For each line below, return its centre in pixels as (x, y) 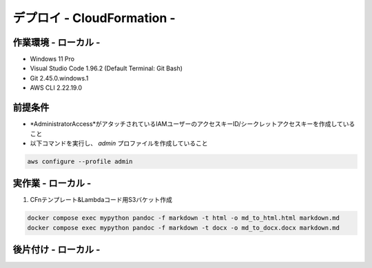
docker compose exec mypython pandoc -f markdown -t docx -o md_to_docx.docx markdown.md (184, 228)
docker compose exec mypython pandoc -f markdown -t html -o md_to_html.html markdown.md (184, 218)
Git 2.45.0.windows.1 (59, 78)
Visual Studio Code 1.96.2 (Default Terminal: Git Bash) (106, 68)
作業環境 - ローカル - (56, 42)
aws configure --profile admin (80, 161)
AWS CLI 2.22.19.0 (56, 88)
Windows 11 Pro (52, 59)
